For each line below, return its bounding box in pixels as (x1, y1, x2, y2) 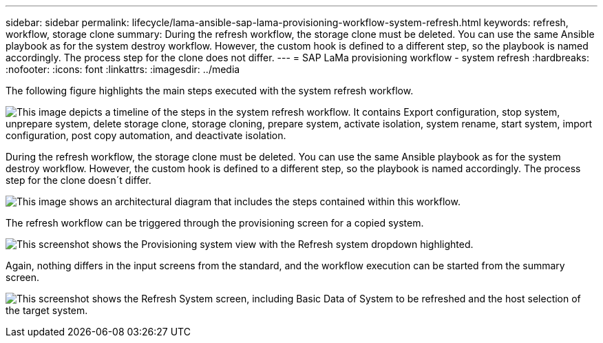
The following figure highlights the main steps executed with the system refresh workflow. (6, 85, 414, 96)
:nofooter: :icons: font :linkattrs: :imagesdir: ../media (6, 63, 240, 75)
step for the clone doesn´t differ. (6, 174, 151, 186)
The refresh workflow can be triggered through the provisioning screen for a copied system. (6, 217, 424, 229)
